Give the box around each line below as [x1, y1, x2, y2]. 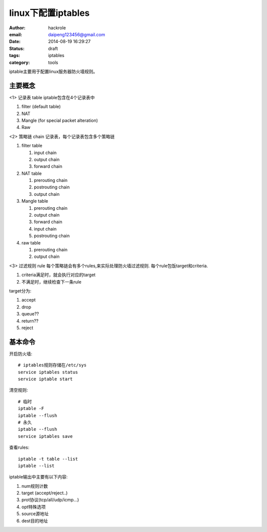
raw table [21, 239, 41, 245]
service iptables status [18, 369, 78, 375]
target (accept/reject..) [21, 490, 68, 496]
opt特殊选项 [21, 504, 46, 510]
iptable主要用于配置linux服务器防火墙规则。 [9, 68, 98, 74]
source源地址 [21, 511, 49, 517]
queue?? [21, 311, 39, 317]
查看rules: [9, 444, 30, 451]
